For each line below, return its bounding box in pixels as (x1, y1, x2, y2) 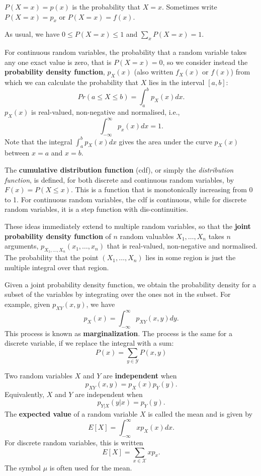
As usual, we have (5, 29, 60, 39)
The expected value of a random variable (5, 409, 138, 419)
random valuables (120, 230, 174, 241)
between (5, 147, 30, 158)
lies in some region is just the (145, 252, 236, 263)
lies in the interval (148, 77, 205, 88)
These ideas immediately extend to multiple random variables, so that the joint (5, 221, 251, 231)
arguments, (5, 241, 39, 251)
